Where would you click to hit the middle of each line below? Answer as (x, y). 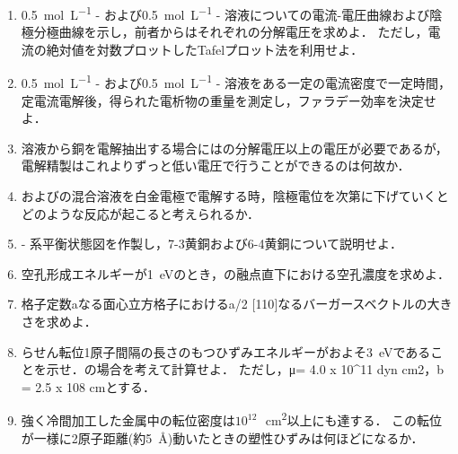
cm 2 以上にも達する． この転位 (354, 419)
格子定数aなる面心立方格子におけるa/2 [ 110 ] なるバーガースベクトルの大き (237, 304)
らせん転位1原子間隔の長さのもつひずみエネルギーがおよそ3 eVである (226, 351)
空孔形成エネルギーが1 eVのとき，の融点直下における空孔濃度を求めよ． (235, 273)
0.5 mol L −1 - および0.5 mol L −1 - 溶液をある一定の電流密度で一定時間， (236, 82)
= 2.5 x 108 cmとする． (88, 386)
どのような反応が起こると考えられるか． (141, 213)
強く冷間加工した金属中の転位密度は (128, 420)
